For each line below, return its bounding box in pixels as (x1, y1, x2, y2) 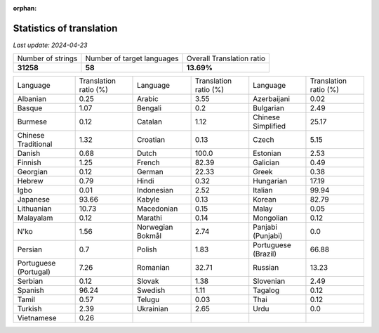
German (137, 167, 164, 177)
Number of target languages (85, 53, 179, 63)
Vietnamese (17, 313, 57, 323)
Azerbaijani (253, 94, 291, 104)
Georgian (17, 167, 48, 177)
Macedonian (137, 204, 178, 214)
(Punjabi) (253, 231, 283, 241)
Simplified (253, 122, 286, 131)
